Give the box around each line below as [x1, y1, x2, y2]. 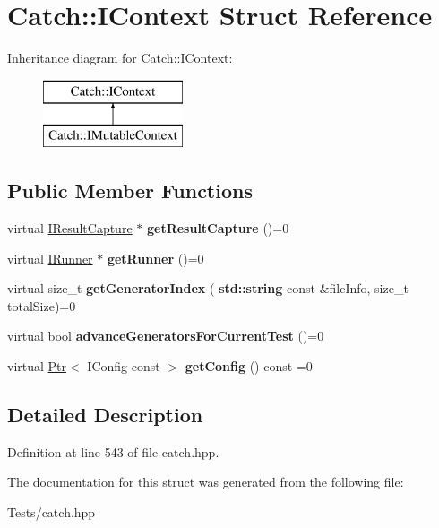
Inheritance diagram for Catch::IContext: [7, 48, 233, 67]
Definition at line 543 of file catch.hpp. [7, 442, 219, 461]
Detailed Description [7, 401, 203, 428]
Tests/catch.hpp [7, 503, 96, 522]
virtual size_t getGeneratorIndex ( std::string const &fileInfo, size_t [7, 279, 409, 298]
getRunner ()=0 [107, 248, 204, 267]
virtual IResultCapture [7, 219, 133, 238]
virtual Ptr [7, 357, 67, 376]
